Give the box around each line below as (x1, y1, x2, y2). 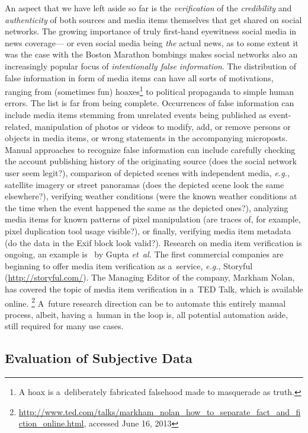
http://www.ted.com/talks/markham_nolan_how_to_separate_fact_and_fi (18, 405, 301, 418)
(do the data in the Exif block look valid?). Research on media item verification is (5, 236, 302, 249)
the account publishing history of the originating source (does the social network (5, 155, 297, 167)
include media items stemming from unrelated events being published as (5, 109, 267, 120)
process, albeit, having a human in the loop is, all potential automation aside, (5, 308, 288, 320)
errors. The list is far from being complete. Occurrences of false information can (5, 97, 294, 109)
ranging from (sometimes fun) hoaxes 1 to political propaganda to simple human (5, 84, 294, 97)
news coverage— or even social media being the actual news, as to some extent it (5, 36, 299, 49)
